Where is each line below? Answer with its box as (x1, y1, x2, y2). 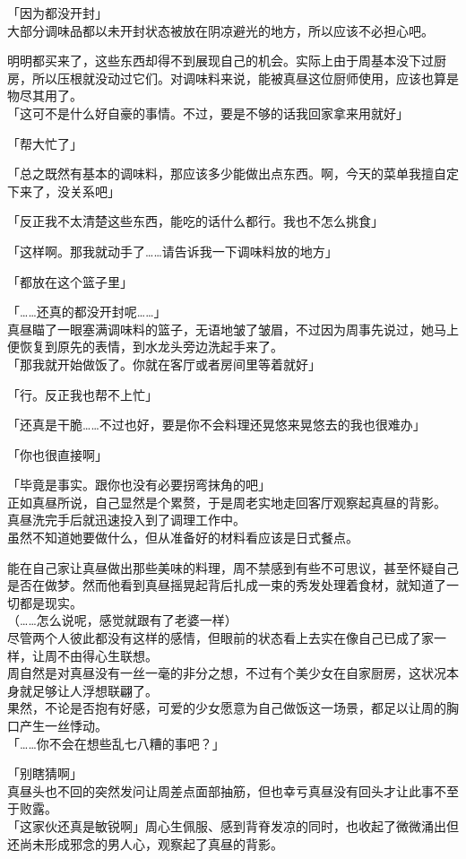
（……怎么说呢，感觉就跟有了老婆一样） (7, 611, 237, 629)
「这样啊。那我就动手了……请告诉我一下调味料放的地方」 (7, 241, 338, 260)
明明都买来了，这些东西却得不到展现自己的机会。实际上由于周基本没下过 (7, 51, 434, 70)
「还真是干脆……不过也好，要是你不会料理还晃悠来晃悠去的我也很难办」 (7, 415, 426, 434)
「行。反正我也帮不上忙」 (7, 385, 158, 403)
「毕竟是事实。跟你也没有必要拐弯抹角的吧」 (7, 475, 271, 494)
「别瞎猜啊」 (7, 764, 82, 783)
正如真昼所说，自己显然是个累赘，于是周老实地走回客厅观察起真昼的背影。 (7, 492, 446, 511)
